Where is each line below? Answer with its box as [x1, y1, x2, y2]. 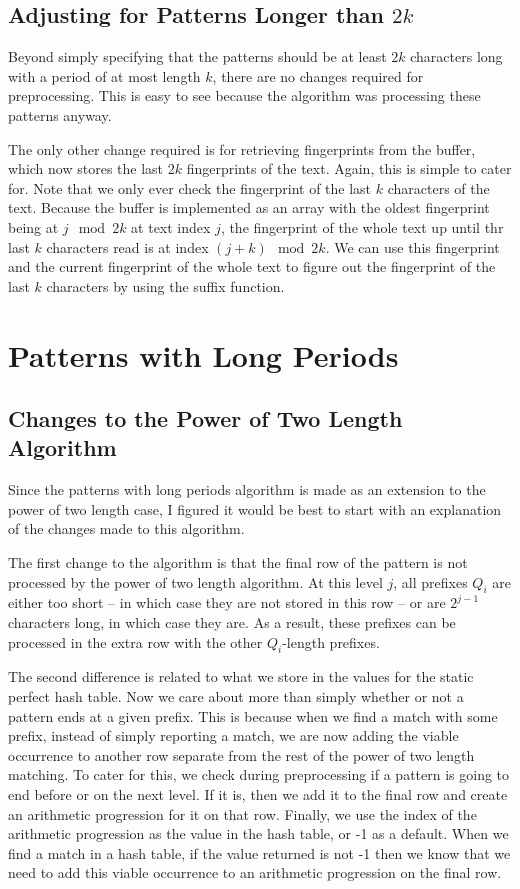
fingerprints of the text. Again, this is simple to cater [186, 158, 512, 179]
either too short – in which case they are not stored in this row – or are [8, 592, 446, 613]
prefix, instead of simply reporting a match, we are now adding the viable [8, 725, 459, 746]
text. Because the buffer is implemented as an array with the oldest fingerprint [8, 197, 490, 218]
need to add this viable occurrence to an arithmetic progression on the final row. [8, 862, 502, 883]
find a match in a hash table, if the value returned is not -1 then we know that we [8, 842, 511, 863]
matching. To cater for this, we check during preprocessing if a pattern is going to [8, 764, 510, 785]
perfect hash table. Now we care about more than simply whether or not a [8, 686, 464, 707]
